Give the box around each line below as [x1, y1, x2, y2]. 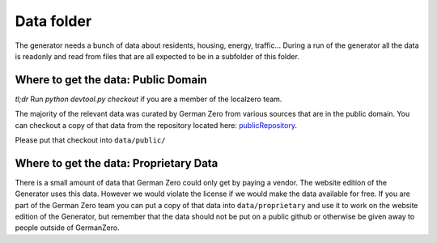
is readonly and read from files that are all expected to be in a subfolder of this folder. [15, 51, 299, 61]
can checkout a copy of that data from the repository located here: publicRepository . [15, 120, 298, 130]
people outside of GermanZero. [15, 223, 121, 232]
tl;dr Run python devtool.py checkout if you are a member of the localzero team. [15, 94, 282, 104]
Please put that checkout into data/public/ [15, 135, 166, 145]
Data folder [15, 12, 92, 30]
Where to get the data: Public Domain [15, 73, 208, 87]
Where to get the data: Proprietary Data [15, 156, 218, 170]
